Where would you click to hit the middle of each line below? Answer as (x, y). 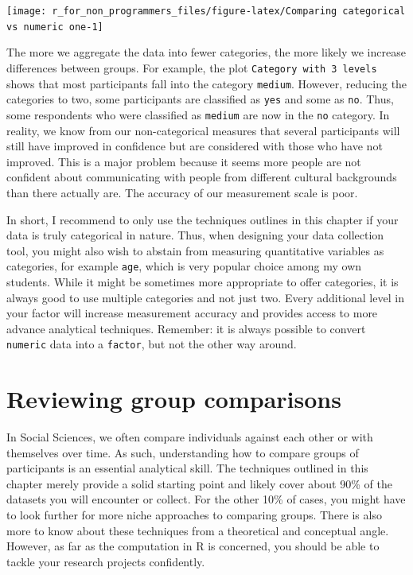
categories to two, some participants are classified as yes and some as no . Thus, (200, 99)
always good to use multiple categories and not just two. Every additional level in (205, 297)
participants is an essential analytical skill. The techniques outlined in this (187, 468)
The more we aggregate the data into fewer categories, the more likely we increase (206, 52)
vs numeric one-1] (55, 27)
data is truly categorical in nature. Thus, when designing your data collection (195, 235)
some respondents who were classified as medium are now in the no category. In (198, 114)
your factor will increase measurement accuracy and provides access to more (192, 313)
